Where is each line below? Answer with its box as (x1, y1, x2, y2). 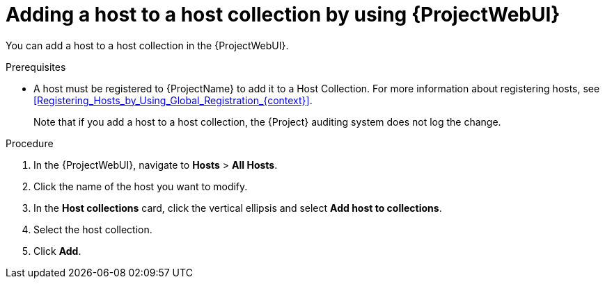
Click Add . (33, 244, 81, 257)
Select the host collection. (33, 223, 152, 235)
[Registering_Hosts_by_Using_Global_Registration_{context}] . (33, 94, 313, 106)
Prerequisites (6, 60, 66, 73)
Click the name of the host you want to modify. (33, 180, 248, 192)
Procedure (6, 137, 54, 149)
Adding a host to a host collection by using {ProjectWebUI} (6, 3, 560, 26)
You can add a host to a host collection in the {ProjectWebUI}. (6, 39, 289, 51)
